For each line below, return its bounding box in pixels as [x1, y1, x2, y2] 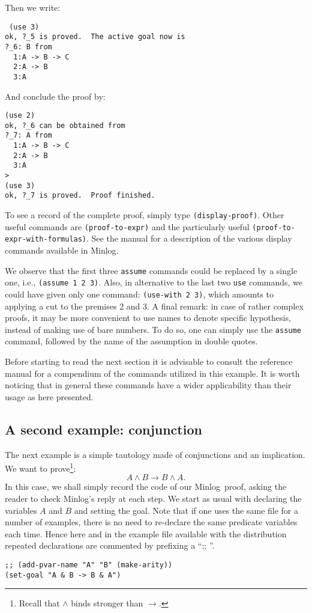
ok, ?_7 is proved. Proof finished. [5, 191, 155, 200]
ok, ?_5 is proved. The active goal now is [5, 32, 185, 41]
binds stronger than [71, 597, 143, 609]
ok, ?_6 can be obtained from [5, 121, 125, 130]
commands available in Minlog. [5, 244, 119, 256]
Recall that [19, 597, 60, 609]
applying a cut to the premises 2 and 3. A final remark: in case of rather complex [5, 299, 304, 312]
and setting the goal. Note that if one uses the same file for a [74, 504, 299, 516]
